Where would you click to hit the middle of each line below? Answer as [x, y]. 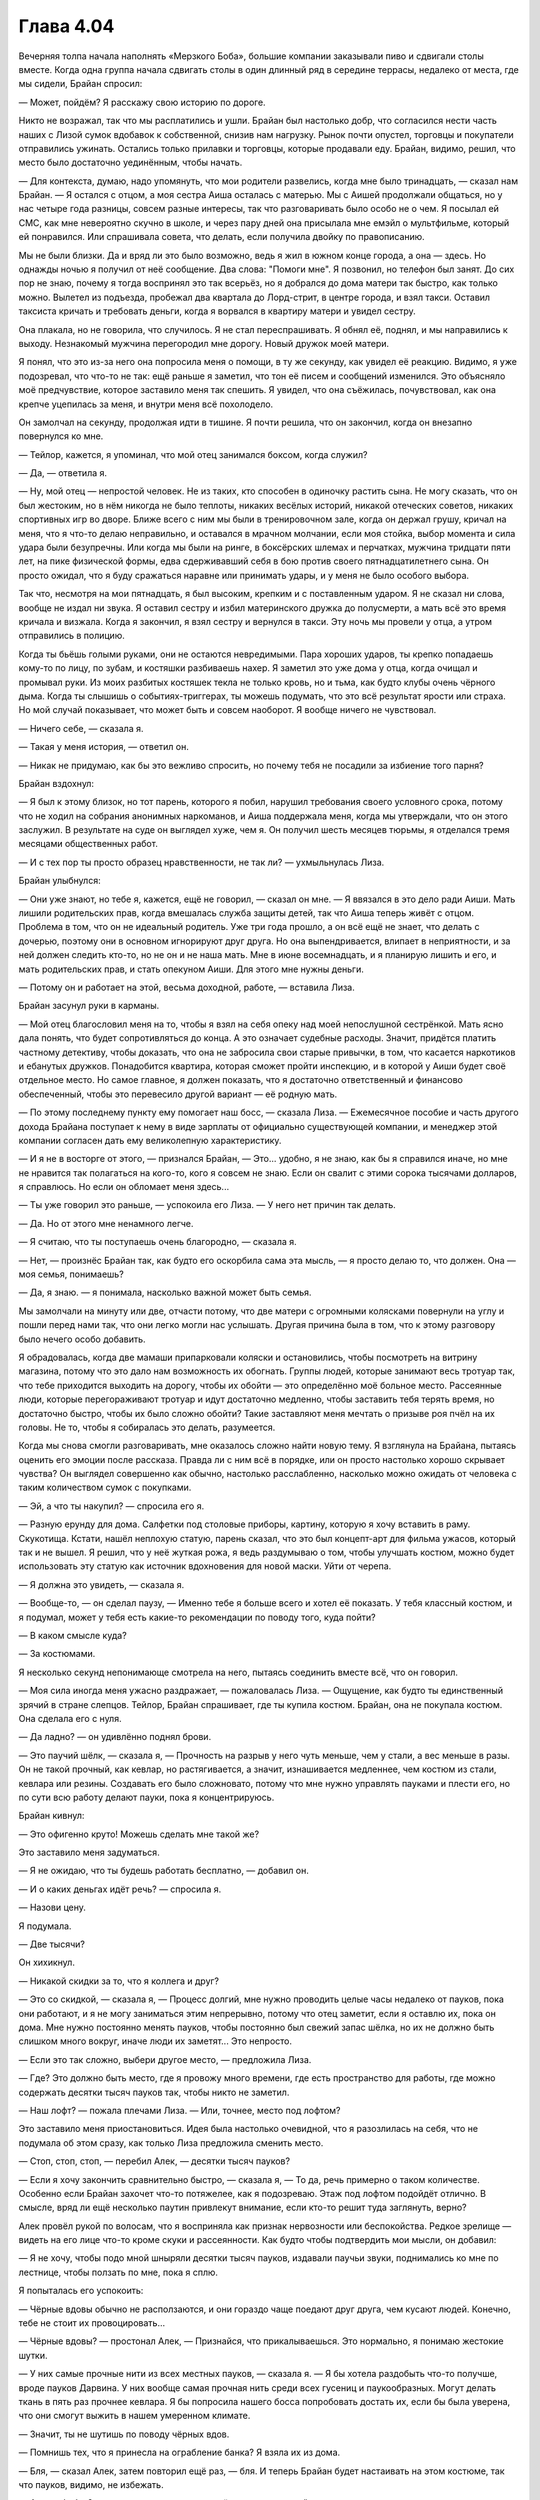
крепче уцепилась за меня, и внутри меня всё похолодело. [146, 404]
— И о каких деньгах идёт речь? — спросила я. [120, 1889]
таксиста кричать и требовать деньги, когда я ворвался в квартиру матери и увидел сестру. [217, 311]
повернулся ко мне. [61, 436]
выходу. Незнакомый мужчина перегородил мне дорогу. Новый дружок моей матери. [204, 343]
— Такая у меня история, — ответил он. [103, 747]
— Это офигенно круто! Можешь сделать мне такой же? [139, 1834]
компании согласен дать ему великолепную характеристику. [150, 1140]
